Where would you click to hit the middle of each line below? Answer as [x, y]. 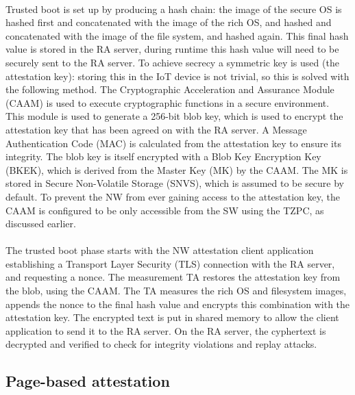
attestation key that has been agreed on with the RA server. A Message [156, 129]
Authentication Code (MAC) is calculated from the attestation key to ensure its [173, 143]
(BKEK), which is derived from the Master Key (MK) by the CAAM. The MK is [177, 169]
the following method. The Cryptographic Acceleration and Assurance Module [170, 89]
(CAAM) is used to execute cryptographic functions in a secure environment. [168, 102]
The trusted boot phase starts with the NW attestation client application [160, 250]
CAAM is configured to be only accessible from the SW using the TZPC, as [165, 210]
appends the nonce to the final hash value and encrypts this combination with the [178, 304]
